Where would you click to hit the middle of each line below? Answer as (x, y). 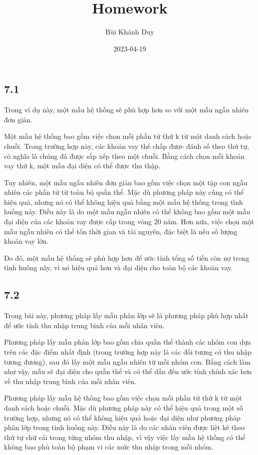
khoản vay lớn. (26, 241)
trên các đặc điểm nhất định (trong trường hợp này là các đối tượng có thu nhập (128, 352)
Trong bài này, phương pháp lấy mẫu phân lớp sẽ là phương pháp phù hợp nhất (126, 315)
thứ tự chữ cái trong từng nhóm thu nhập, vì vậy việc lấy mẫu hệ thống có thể (125, 437)
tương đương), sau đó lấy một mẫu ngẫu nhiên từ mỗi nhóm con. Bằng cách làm (128, 361)
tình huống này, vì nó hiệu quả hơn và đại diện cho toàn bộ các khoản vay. (119, 267)
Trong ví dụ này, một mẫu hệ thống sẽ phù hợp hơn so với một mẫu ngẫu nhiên (127, 110)
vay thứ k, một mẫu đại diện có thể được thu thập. (82, 166)
